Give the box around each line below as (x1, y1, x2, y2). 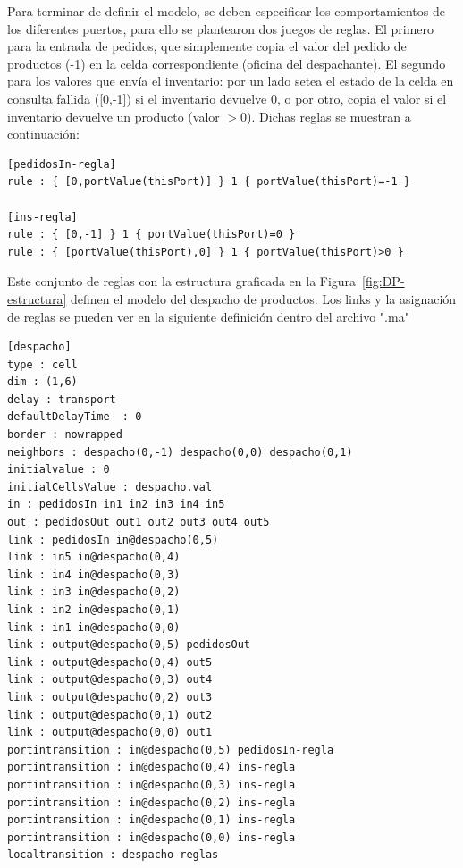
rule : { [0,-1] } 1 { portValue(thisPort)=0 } (7, 228, 296, 241)
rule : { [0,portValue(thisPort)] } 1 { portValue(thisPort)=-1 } (7, 175, 411, 189)
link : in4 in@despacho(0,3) (7, 568, 181, 581)
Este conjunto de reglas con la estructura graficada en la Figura (7, 272, 357, 291)
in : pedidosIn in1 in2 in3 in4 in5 (7, 498, 225, 511)
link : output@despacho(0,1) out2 (7, 708, 213, 721)
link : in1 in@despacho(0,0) (7, 620, 181, 634)
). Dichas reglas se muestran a (247, 106, 411, 125)
